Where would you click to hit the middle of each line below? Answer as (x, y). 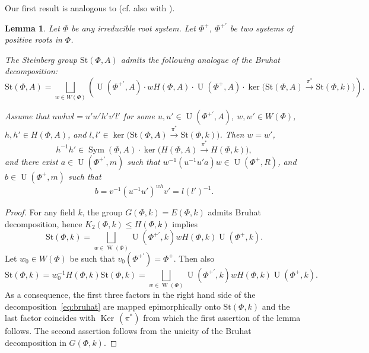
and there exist (31, 161)
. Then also (194, 258)
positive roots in (34, 39)
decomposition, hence (44, 223)
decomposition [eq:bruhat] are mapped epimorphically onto (113, 306)
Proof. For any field (40, 212)
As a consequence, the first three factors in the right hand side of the (130, 294)
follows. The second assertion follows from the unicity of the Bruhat (128, 331)
